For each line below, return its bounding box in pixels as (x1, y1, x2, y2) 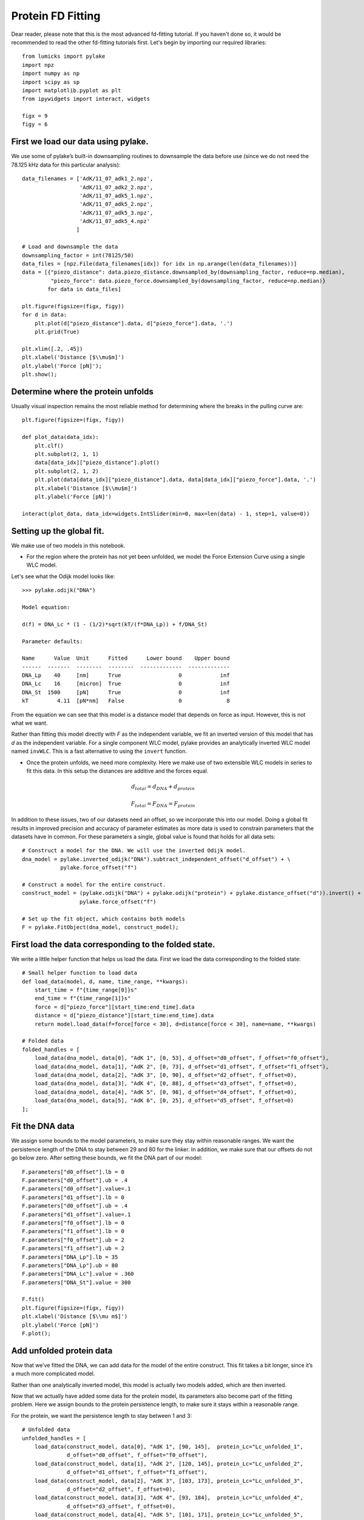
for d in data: (22, 311, 67, 319)
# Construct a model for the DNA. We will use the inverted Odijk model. (22, 847, 246, 854)
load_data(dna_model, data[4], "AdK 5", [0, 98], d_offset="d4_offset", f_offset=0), (34, 1088, 297, 1096)
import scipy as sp (22, 78, 80, 85)
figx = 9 (22, 112, 48, 120)
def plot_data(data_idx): (22, 434, 99, 441)
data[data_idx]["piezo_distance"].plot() (34, 459, 160, 466)
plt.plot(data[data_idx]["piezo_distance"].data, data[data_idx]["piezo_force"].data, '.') (34, 476, 317, 483)
